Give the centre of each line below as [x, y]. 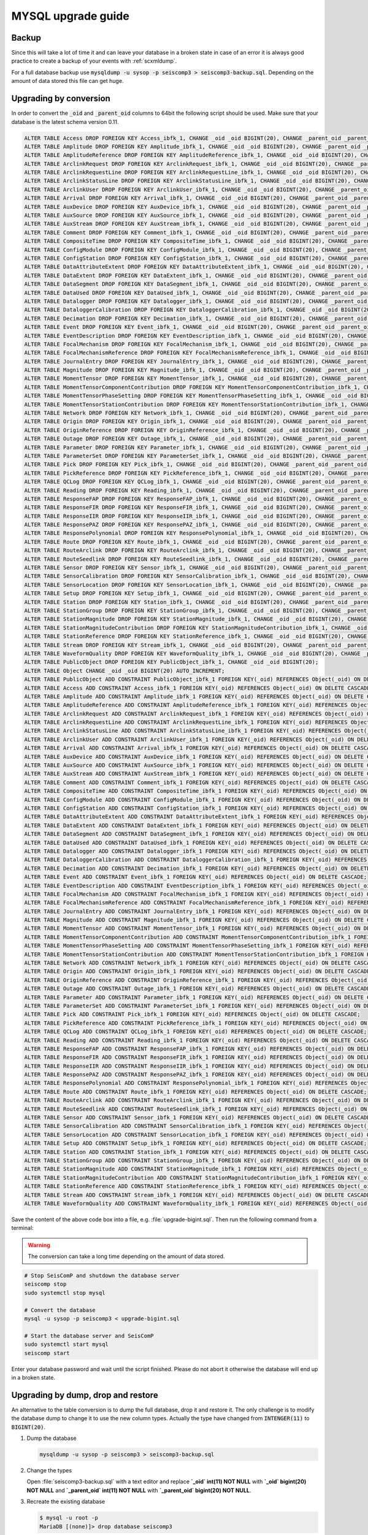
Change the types [49, 1471]
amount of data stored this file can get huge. [67, 81]
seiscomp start [47, 1353]
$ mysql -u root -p [69, 1518]
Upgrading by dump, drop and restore [85, 1395]
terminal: [22, 1228]
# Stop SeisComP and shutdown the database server [102, 1276]
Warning [39, 1245]
